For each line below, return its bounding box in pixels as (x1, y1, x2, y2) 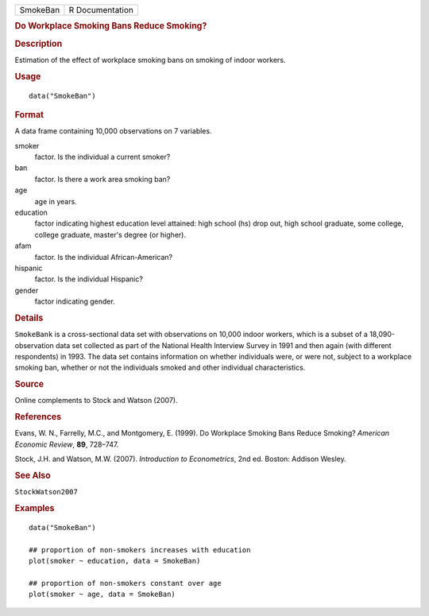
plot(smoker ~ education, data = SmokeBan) (29, 556, 201, 566)
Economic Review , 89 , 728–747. (14, 440, 119, 449)
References (14, 412, 62, 423)
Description (14, 38, 63, 49)
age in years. (34, 196, 77, 206)
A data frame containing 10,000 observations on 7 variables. (14, 126, 212, 136)
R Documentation (68, 5, 134, 15)
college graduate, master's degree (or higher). (34, 230, 187, 239)
